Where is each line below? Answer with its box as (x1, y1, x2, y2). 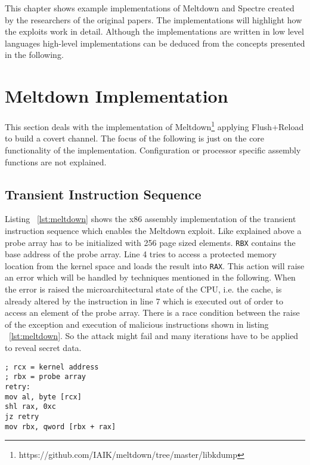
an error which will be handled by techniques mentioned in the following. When (5, 271, 296, 284)
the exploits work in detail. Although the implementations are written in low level (5, 25, 304, 38)
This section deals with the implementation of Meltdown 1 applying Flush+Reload (5, 119, 304, 133)
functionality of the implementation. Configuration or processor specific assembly (5, 143, 301, 156)
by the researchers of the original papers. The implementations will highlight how (5, 13, 302, 26)
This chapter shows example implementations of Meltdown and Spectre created (5, 2, 294, 14)
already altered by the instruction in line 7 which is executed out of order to (5, 294, 284, 307)
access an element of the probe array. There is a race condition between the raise (5, 306, 300, 319)
